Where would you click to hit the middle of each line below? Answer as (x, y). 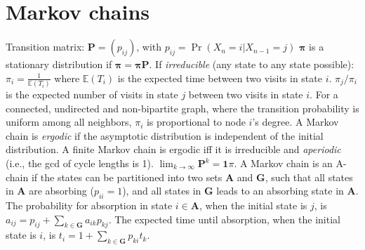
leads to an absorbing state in (280, 191)
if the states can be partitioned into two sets (127, 177)
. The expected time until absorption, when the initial (224, 219)
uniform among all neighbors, (69, 122)
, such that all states (309, 177)
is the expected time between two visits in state (220, 78)
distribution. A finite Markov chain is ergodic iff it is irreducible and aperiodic (173, 149)
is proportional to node (196, 122)
